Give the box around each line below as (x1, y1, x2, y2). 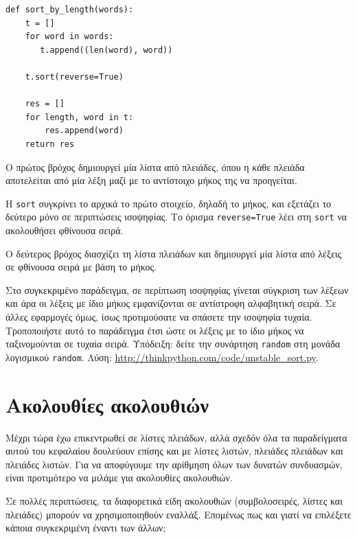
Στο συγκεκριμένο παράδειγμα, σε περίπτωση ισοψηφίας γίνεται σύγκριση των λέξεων (5, 282, 349, 297)
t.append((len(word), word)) (40, 45, 173, 55)
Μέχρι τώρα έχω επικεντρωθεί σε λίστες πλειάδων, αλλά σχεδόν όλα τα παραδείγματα (5, 430, 347, 444)
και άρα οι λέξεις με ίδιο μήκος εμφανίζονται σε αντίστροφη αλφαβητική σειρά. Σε (5, 296, 336, 310)
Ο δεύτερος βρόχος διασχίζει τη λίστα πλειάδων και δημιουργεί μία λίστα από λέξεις (5, 246, 342, 260)
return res (25, 139, 75, 149)
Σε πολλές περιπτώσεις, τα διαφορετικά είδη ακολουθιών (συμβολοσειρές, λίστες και (5, 494, 343, 507)
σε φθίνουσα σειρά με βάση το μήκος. (5, 260, 157, 274)
